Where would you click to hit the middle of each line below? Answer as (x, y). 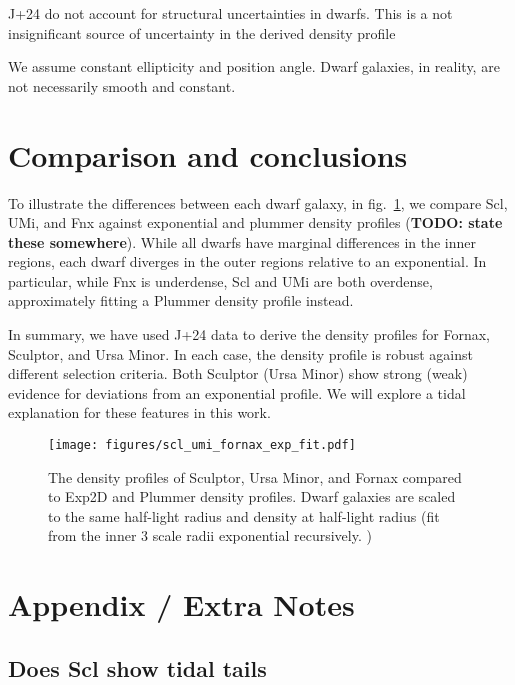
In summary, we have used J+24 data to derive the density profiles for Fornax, (249, 334)
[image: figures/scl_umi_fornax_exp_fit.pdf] (202, 445)
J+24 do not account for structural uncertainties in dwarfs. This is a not (230, 13)
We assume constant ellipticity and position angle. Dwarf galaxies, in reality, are (254, 66)
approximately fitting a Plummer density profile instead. (181, 300)
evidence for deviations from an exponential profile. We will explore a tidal (237, 392)
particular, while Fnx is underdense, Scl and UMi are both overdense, (220, 280)
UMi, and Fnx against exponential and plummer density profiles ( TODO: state (255, 222)
